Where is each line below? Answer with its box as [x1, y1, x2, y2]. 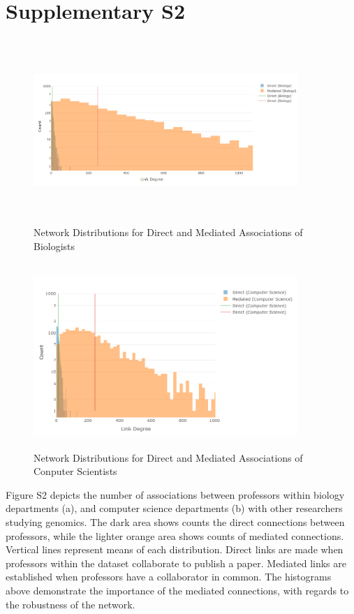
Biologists [34, 238, 75, 253]
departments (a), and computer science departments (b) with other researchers [6, 501, 343, 516]
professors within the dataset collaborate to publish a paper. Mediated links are [6, 555, 346, 570]
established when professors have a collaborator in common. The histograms [6, 569, 332, 584]
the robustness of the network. [6, 597, 135, 611]
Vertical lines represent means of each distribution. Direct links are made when [6, 542, 344, 557]
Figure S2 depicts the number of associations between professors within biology [6, 487, 345, 502]
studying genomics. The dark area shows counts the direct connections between [6, 515, 345, 529]
